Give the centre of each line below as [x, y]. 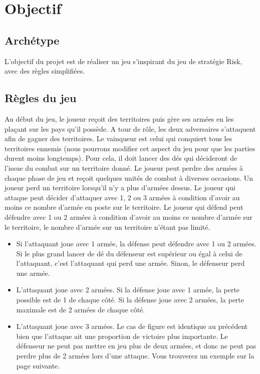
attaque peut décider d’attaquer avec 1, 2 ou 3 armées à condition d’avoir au [122, 197]
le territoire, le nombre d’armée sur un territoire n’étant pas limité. [107, 227]
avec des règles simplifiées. [45, 71]
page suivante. [38, 365]
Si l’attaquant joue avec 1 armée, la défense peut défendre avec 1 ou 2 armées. [136, 244]
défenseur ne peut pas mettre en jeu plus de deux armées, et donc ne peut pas [136, 346]
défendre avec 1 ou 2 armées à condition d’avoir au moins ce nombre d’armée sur [129, 217]
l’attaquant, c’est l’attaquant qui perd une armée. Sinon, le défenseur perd [131, 263]
